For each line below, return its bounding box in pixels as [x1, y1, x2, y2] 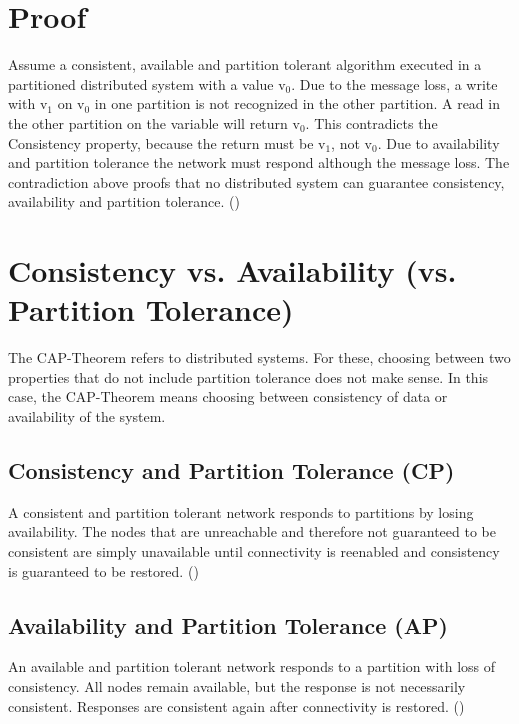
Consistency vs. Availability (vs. [8, 250, 457, 291]
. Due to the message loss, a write [291, 73, 498, 94]
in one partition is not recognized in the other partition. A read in [94, 93, 500, 114]
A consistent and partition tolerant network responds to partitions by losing [8, 501, 474, 522]
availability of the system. [8, 405, 166, 426]
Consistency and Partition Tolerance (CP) [8, 454, 455, 485]
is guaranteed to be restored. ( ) [8, 560, 199, 581]
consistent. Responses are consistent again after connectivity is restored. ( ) [8, 695, 465, 716]
